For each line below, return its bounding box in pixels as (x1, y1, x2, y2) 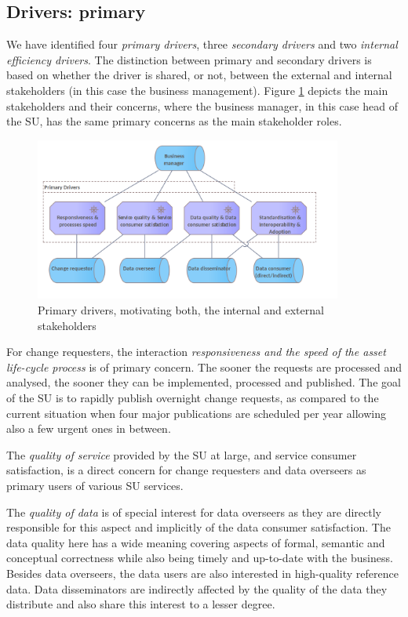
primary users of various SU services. (6, 477, 184, 494)
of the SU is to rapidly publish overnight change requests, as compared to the (6, 390, 379, 406)
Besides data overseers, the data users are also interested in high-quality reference (6, 564, 399, 581)
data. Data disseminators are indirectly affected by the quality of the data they (6, 580, 388, 597)
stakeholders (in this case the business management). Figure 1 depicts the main (6, 82, 388, 98)
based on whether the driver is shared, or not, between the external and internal (6, 67, 392, 83)
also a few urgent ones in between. (6, 420, 171, 437)
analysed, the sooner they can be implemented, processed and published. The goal (6, 374, 401, 390)
